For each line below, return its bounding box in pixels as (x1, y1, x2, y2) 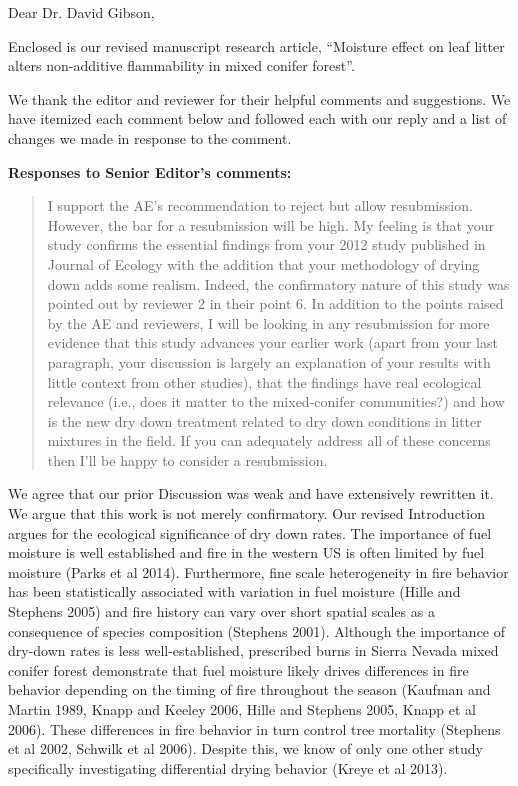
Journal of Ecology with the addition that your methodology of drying (47, 253, 480, 274)
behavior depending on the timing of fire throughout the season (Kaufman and (8, 679, 491, 700)
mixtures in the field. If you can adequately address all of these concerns (47, 430, 491, 451)
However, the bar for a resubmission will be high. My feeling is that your (47, 214, 494, 235)
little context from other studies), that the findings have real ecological (47, 371, 482, 392)
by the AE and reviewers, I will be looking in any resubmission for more (47, 312, 490, 333)
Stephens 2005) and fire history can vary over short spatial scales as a (8, 601, 435, 622)
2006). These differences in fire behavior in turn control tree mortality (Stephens (8, 718, 501, 739)
